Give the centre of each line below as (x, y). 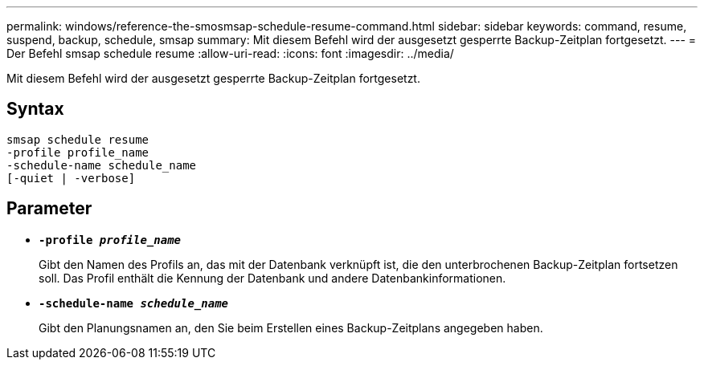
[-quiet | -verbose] (71, 178)
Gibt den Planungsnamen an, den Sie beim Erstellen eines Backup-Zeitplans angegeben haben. (291, 327)
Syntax (35, 109)
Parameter (49, 209)
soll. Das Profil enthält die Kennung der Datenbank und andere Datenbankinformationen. (272, 278)
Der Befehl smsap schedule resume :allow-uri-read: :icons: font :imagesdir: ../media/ (230, 53)
